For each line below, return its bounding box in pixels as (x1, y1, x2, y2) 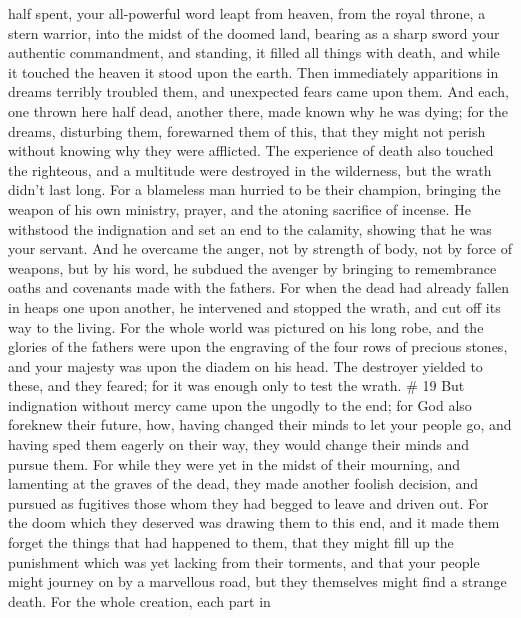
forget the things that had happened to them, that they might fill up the (8, 532, 454, 553)
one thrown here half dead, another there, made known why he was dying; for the (8, 100, 509, 121)
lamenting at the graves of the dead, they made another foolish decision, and (8, 473, 479, 494)
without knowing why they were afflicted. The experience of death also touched (8, 140, 494, 161)
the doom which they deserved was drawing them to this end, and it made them (8, 512, 500, 533)
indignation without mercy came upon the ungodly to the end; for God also (8, 394, 472, 415)
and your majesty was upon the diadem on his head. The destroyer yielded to (8, 355, 483, 376)
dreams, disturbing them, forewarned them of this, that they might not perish (8, 120, 486, 141)
